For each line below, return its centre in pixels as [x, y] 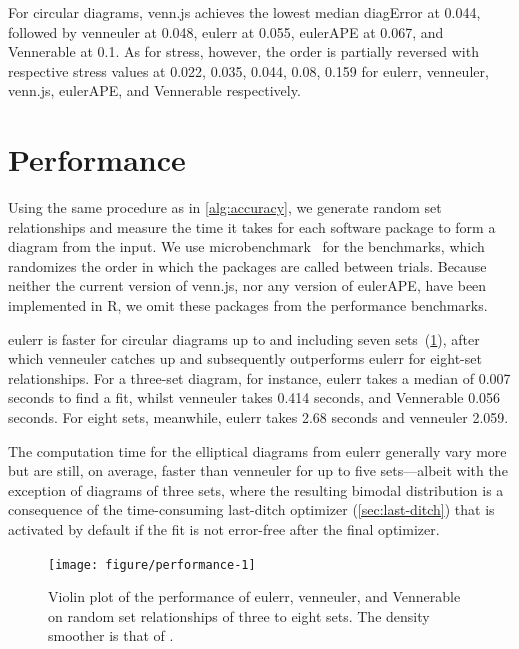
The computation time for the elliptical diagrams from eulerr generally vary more [257, 450]
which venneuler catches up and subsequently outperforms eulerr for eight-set [245, 358]
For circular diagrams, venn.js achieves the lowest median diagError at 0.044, [244, 12]
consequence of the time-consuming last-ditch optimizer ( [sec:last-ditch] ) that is [251, 509]
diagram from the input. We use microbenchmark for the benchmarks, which [246, 246]
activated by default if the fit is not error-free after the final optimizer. [224, 529]
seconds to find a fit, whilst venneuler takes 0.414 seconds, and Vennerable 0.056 [254, 397]
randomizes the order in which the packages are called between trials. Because [247, 265]
